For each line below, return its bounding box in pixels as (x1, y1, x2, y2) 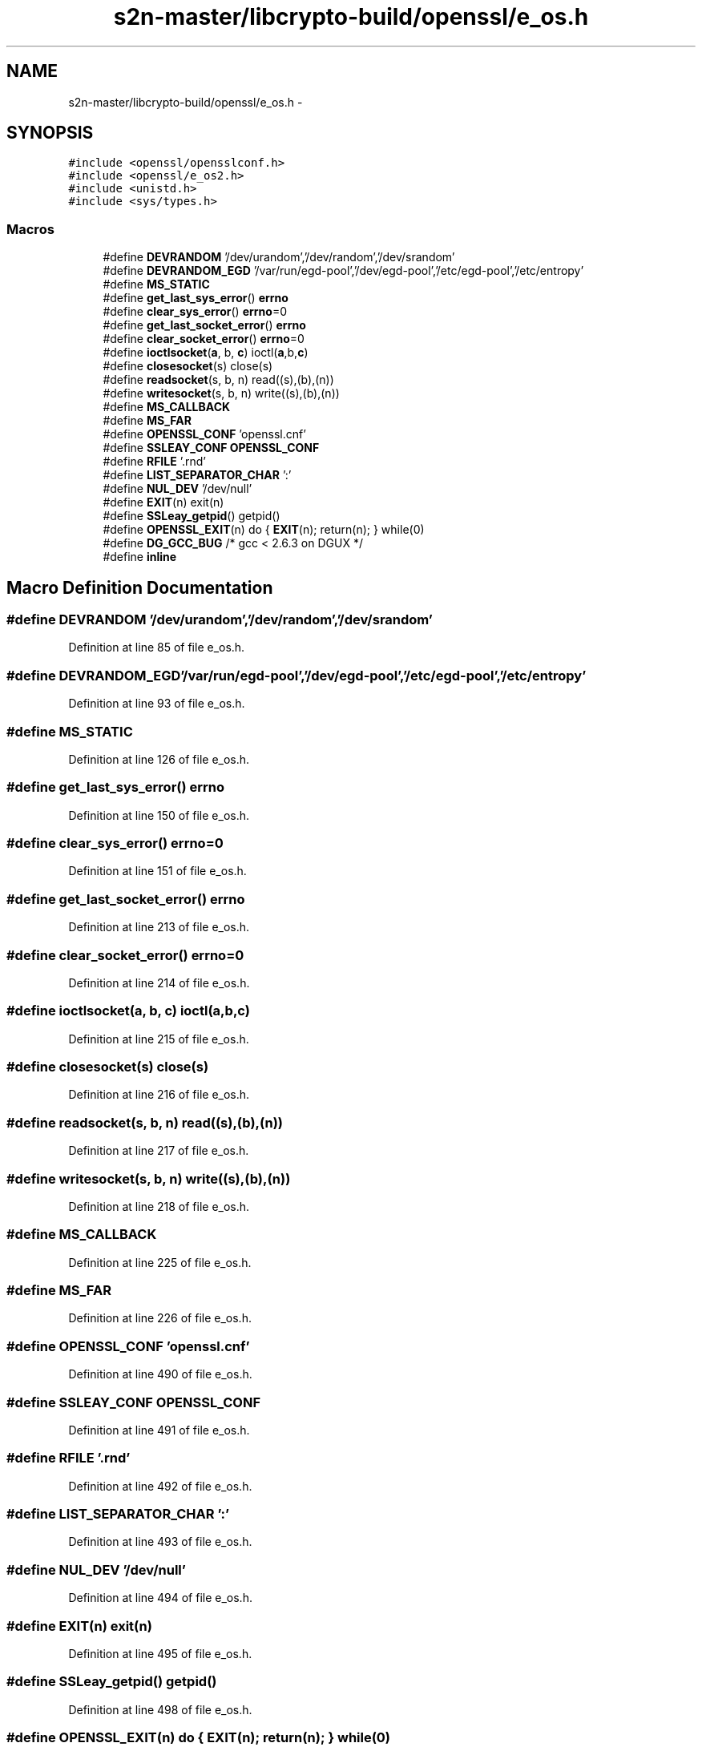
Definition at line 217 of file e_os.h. (68, 1144, 249, 1158)
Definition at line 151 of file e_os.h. (68, 864, 247, 878)
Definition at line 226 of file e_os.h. (68, 1311, 252, 1325)
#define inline (103, 550, 177, 564)
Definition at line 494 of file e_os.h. (68, 1591, 252, 1605)
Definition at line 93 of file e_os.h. (68, 696, 245, 711)
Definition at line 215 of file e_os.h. (68, 1031, 249, 1046)
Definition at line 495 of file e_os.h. (68, 1646, 252, 1660)
